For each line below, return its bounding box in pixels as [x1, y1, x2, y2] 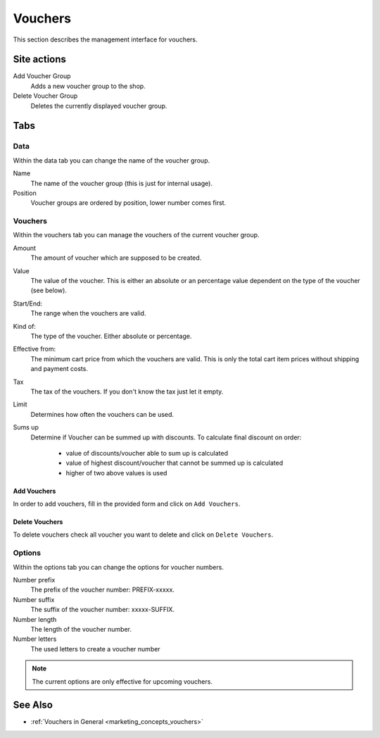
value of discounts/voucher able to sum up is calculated [65, 449, 229, 457]
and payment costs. [30, 365, 88, 373]
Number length [13, 615, 57, 623]
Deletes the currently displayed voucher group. [30, 101, 167, 110]
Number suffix [13, 595, 55, 603]
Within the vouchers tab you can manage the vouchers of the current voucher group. [13, 231, 260, 239]
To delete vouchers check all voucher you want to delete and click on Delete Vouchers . [13, 530, 274, 539]
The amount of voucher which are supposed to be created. [30, 254, 202, 262]
